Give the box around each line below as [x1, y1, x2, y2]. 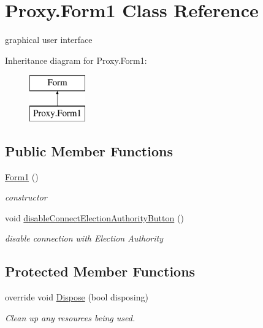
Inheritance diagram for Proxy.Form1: [5, 53, 147, 66]
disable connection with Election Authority [5, 232, 164, 245]
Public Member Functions [5, 141, 173, 160]
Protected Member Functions [5, 262, 196, 281]
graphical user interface [5, 33, 93, 46]
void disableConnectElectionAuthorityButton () [5, 211, 184, 224]
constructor [5, 191, 47, 204]
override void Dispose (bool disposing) [5, 291, 148, 303]
